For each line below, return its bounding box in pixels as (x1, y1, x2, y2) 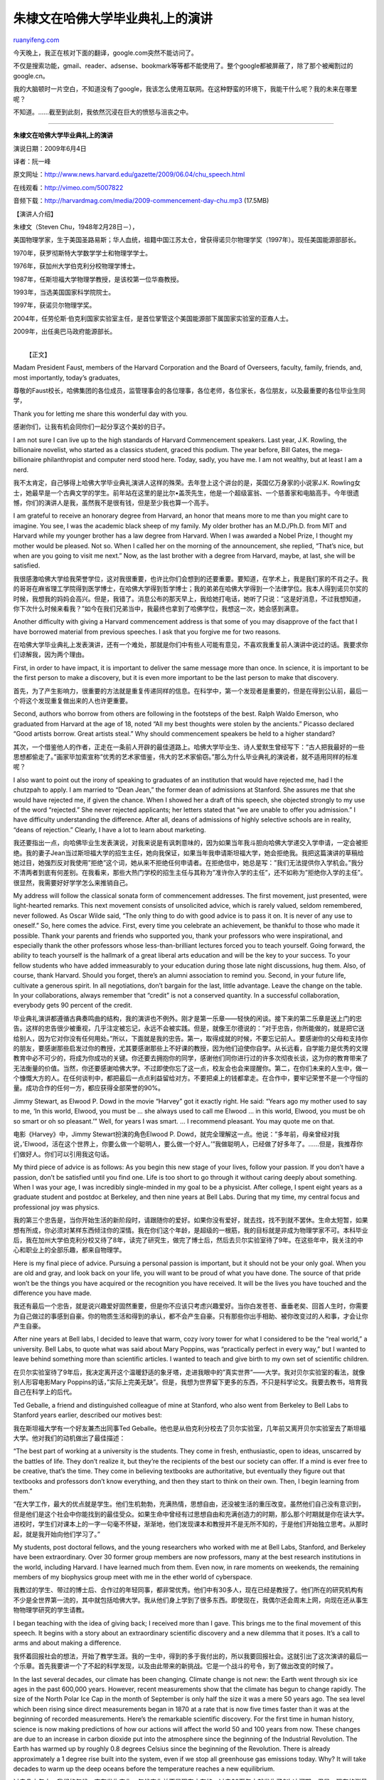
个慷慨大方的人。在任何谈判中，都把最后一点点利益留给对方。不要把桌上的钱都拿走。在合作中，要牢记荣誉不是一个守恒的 (13, 1074, 368, 1082)
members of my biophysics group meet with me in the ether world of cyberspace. (13, 1573, 252, 1581)
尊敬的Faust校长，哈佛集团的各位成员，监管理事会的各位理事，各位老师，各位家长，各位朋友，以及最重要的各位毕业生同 (13, 387, 366, 395)
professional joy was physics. (13, 1203, 100, 1211)
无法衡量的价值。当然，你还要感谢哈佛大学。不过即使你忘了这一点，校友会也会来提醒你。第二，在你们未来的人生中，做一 (13, 1064, 368, 1072)
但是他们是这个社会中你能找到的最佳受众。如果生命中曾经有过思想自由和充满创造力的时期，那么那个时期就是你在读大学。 (13, 1509, 368, 1518)
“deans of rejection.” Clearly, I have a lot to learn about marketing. (13, 825, 206, 834)
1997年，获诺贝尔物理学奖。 (13, 301, 96, 310)
